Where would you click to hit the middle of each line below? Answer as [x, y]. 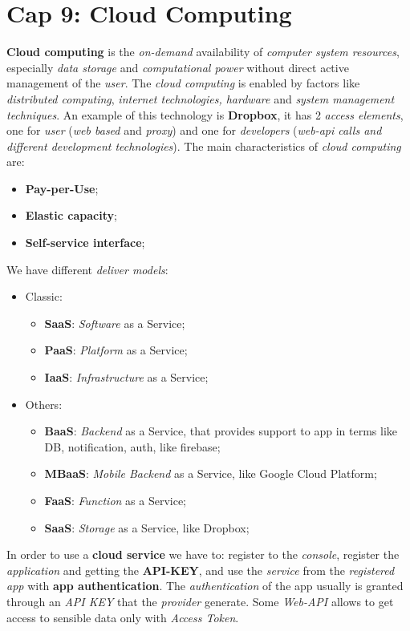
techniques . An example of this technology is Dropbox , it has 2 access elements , [205, 114]
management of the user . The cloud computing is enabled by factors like [183, 83]
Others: [44, 404]
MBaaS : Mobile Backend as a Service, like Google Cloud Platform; [211, 473]
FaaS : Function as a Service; [116, 500]
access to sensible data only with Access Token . [123, 617]
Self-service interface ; [85, 243]
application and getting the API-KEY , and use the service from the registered [201, 570]
